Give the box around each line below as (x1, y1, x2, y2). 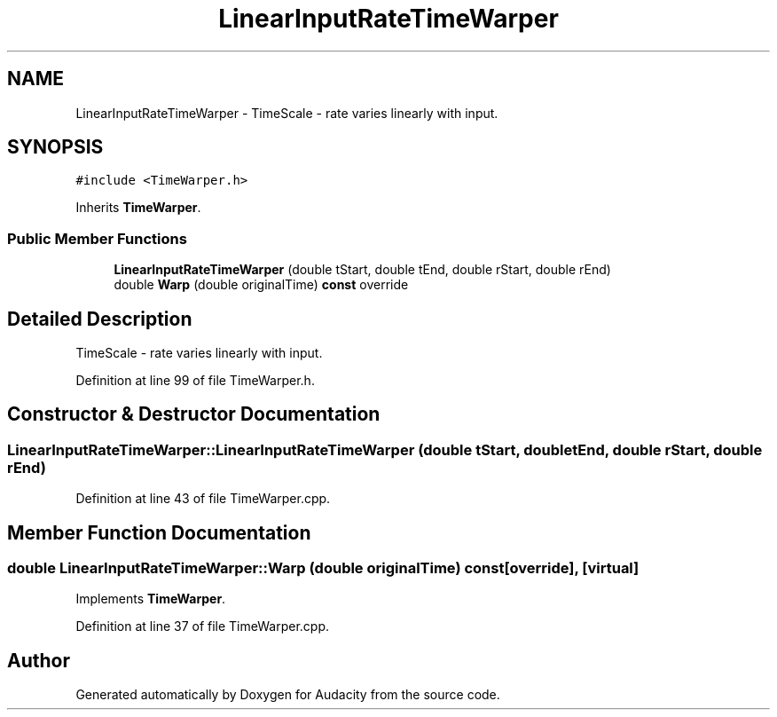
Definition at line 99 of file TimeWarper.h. (75, 373, 315, 389)
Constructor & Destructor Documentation (7, 403, 381, 426)
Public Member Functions (7, 229, 187, 248)
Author (7, 649, 70, 672)
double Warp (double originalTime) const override (114, 277, 409, 293)
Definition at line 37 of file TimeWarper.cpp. (75, 619, 329, 634)
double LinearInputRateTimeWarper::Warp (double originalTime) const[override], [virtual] (7, 559, 640, 578)
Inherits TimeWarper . (75, 200, 201, 216)
